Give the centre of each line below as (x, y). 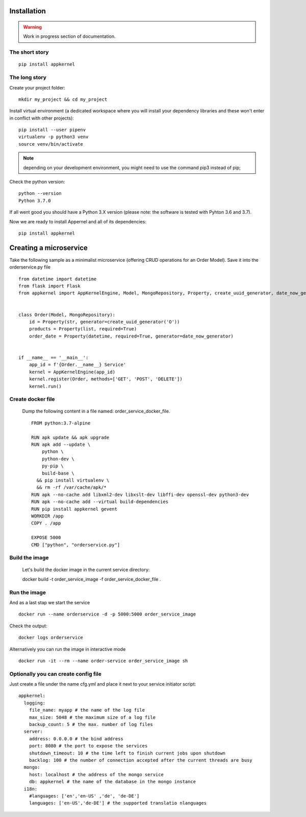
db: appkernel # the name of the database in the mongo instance (112, 782)
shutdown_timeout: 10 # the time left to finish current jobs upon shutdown (127, 753)
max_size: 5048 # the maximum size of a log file (92, 717)
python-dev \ (58, 459)
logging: (35, 703)
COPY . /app (46, 523)
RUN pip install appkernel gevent (74, 509)
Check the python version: (37, 182)
